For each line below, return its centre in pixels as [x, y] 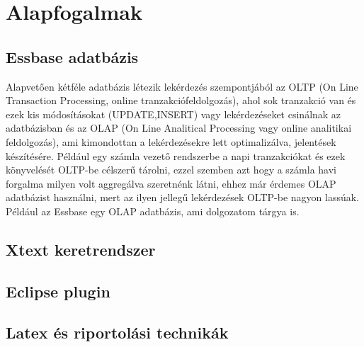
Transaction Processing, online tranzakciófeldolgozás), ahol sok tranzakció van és [181, 100]
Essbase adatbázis [72, 56]
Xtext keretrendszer [81, 249]
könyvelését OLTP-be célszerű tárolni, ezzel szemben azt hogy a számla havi [171, 170]
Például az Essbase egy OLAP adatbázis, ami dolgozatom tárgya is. [153, 211]
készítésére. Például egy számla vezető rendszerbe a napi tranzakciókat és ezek [176, 155]
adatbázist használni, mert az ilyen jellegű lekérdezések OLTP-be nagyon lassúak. [182, 197]
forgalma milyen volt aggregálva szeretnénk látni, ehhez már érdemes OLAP [171, 183]
